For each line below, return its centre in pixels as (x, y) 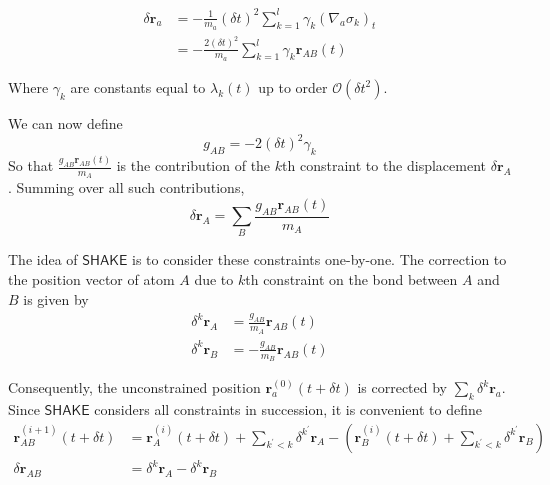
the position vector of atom (91, 278)
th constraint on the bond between (351, 278)
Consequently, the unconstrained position (134, 387)
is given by (56, 298)
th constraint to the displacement (384, 165)
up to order (293, 86)
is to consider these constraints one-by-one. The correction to (319, 259)
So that (31, 165)
